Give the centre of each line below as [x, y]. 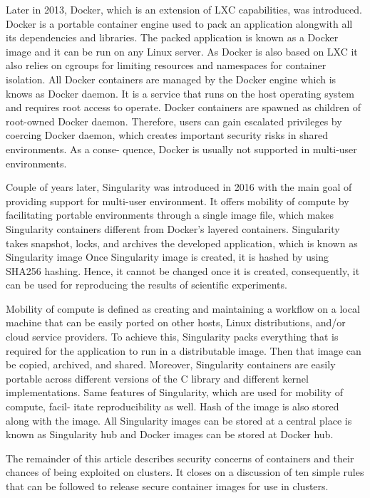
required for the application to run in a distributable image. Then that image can [184, 350]
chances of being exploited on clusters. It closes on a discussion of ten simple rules [185, 472]
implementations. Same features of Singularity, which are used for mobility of [174, 392]
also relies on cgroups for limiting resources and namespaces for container [166, 65]
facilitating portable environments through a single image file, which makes [170, 215]
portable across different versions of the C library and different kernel [157, 378]
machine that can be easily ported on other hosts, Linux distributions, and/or [176, 322]
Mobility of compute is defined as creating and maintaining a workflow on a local [183, 308]
